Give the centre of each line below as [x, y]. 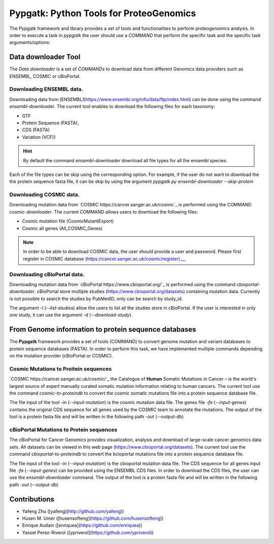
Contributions [32, 499]
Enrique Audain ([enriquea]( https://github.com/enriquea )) [82, 525]
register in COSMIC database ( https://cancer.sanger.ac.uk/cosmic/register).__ [104, 259]
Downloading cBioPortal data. [47, 274]
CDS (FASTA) [36, 130]
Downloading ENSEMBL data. [46, 89]
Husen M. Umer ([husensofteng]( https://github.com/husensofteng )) [93, 518]
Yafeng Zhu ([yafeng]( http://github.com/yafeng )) [73, 511]
